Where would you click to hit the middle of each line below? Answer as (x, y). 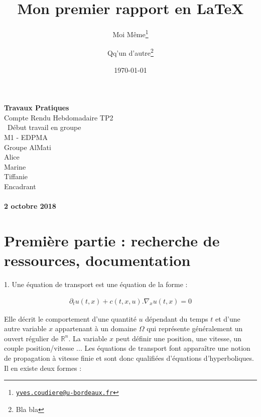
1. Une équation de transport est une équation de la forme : (96, 284)
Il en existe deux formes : (43, 368)
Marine (15, 166)
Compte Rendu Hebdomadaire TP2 (59, 117)
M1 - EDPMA (26, 137)
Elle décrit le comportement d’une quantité (70, 318)
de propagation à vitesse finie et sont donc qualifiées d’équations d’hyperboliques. (129, 358)
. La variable (88, 338)
